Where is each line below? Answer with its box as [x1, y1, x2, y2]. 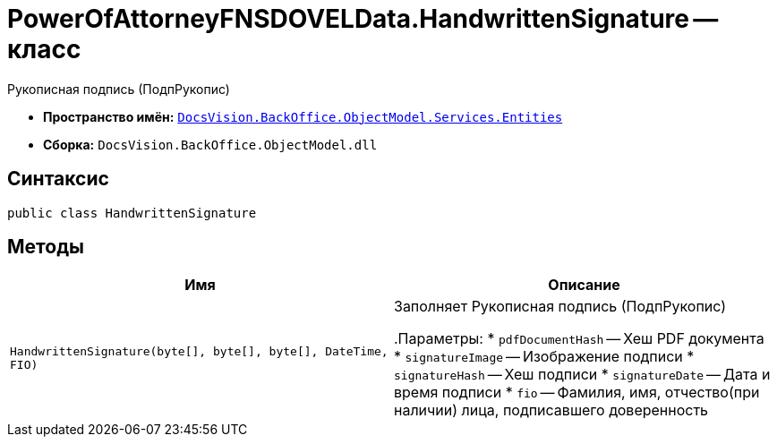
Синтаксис [7, 167, 109, 191]
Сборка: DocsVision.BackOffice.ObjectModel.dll [43, 136, 378, 152]
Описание [548, 276, 620, 295]
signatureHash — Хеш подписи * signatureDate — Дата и [394, 365, 771, 384]
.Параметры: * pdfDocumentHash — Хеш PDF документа [394, 329, 764, 348]
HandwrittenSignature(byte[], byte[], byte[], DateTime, [10, 345, 388, 359]
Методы [7, 235, 84, 259]
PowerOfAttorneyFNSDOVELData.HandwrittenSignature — [7, 4, 719, 34]
